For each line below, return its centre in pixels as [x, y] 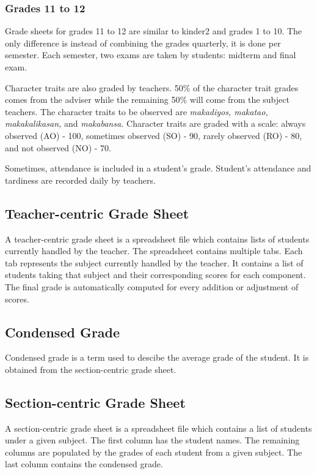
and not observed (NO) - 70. [58, 147]
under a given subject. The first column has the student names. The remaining [152, 440]
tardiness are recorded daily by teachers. [80, 180]
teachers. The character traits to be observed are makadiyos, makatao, [137, 111]
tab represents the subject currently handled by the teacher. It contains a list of [154, 262]
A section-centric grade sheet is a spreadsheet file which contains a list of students [158, 428]
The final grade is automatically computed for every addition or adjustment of [152, 286]
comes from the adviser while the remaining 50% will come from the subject [147, 100]
